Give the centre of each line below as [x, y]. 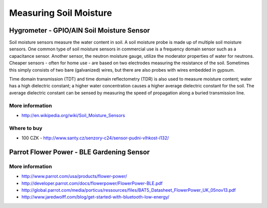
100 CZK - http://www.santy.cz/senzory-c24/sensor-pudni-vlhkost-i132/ [95, 138]
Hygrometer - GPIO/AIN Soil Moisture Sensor [80, 30]
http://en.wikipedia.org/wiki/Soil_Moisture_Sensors [73, 115]
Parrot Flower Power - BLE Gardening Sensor [80, 152]
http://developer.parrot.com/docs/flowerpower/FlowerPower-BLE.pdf [92, 183]
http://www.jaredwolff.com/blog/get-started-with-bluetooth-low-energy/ [95, 197]
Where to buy [26, 128]
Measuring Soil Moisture [61, 13]
